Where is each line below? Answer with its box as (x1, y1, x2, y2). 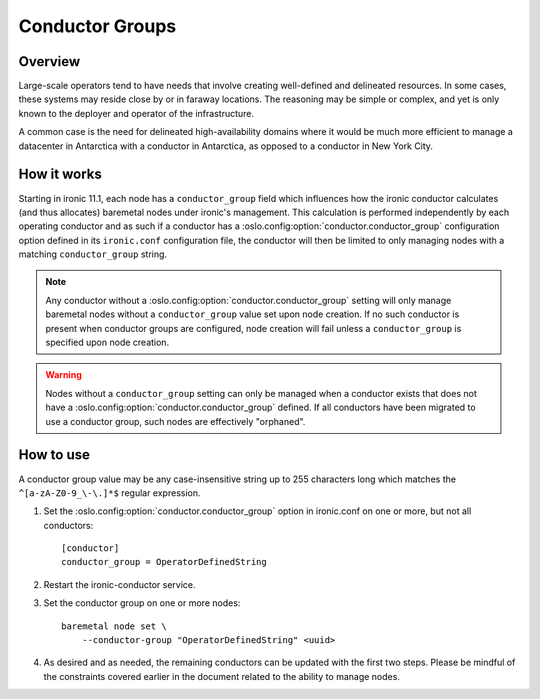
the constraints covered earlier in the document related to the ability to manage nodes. (43, 670, 400, 682)
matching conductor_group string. (18, 248, 168, 260)
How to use (18, 446, 90, 464)
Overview (18, 53, 81, 70)
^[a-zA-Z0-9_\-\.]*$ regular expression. (18, 486, 201, 499)
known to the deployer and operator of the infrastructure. (18, 107, 255, 119)
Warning (45, 369, 82, 381)
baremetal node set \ (61, 620, 167, 632)
